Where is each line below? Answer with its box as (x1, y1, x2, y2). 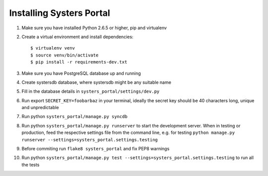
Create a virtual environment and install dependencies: (21, 34, 134, 40)
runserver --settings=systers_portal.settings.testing (21, 137, 158, 142)
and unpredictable (21, 105, 59, 111)
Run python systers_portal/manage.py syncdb (21, 114, 128, 119)
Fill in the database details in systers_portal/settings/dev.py (21, 88, 160, 94)
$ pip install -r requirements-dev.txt (30, 59, 128, 65)
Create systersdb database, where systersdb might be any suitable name (21, 79, 171, 85)
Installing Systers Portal (9, 7, 110, 18)
